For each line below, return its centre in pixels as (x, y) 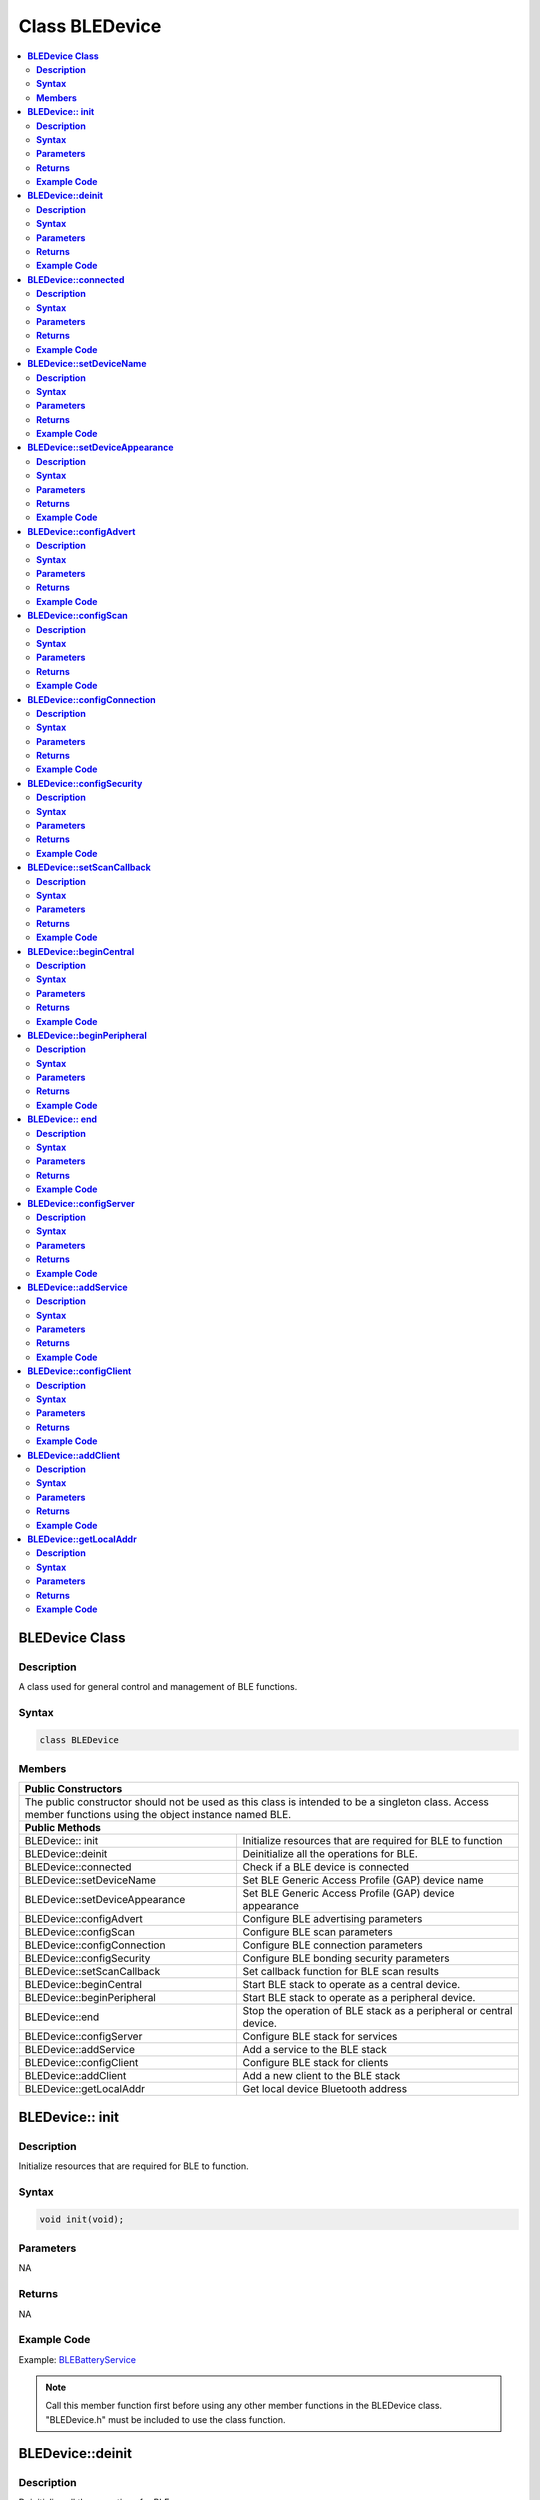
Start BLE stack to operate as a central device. (351, 1985)
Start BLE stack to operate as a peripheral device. (359, 1998)
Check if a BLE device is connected (326, 1867)
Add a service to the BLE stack (314, 2050)
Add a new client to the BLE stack (321, 2076)
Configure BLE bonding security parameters (346, 1958)
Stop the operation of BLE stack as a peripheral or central (377, 2011)
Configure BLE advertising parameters (332, 1919)
